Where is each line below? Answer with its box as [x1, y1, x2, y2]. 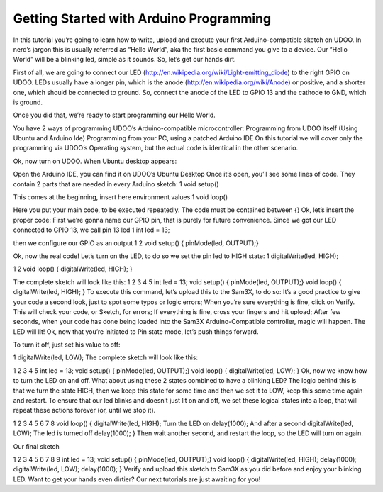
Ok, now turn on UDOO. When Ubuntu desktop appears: [13, 157, 177, 165]
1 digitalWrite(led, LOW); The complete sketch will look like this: [13, 353, 199, 362]
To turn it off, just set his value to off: [13, 340, 121, 349]
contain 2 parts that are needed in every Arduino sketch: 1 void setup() [13, 179, 219, 188]
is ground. [13, 98, 43, 106]
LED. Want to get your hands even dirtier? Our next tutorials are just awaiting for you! [13, 475, 261, 483]
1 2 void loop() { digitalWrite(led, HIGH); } [13, 264, 133, 273]
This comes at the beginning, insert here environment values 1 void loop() [13, 193, 228, 201]
